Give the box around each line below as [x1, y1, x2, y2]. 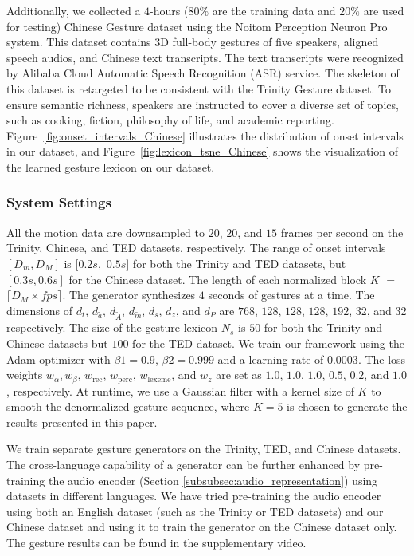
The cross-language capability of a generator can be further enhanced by [6, 456, 361, 473]
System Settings [6, 192, 111, 212]
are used [363, 2, 404, 18]
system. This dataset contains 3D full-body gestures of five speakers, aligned [6, 34, 379, 50]
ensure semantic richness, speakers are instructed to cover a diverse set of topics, [6, 96, 399, 112]
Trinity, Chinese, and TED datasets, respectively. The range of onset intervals [6, 239, 386, 256]
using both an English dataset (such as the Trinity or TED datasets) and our [6, 503, 384, 519]
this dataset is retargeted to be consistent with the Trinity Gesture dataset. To [6, 80, 391, 97]
